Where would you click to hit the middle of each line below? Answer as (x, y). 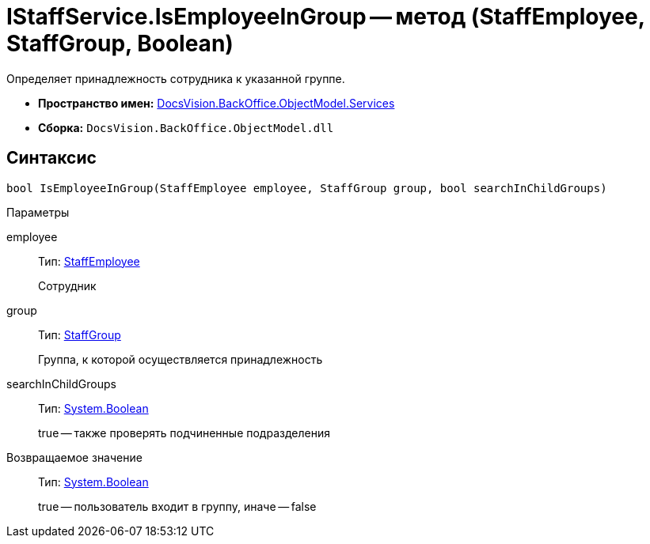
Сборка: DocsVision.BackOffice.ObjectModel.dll (186, 127)
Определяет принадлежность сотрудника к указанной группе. (176, 78)
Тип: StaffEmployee (89, 261)
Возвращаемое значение (74, 457)
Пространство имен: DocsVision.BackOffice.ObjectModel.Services (217, 103)
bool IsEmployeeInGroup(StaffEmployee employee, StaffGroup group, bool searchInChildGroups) (307, 188)
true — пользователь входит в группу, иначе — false (177, 506)
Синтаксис (51, 158)
